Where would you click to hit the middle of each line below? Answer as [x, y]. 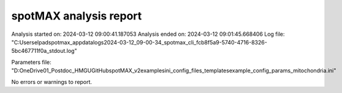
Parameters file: [31, 62]
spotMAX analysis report [77, 16]
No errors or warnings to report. [51, 81]
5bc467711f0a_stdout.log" [44, 51]
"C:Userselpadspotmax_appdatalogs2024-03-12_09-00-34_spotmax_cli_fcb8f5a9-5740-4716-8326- [139, 42]
